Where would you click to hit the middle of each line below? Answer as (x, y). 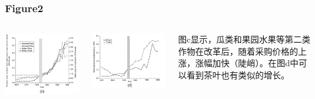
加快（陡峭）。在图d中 (256, 63)
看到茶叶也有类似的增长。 (238, 75)
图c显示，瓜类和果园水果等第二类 (244, 39)
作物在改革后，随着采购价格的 (238, 51)
